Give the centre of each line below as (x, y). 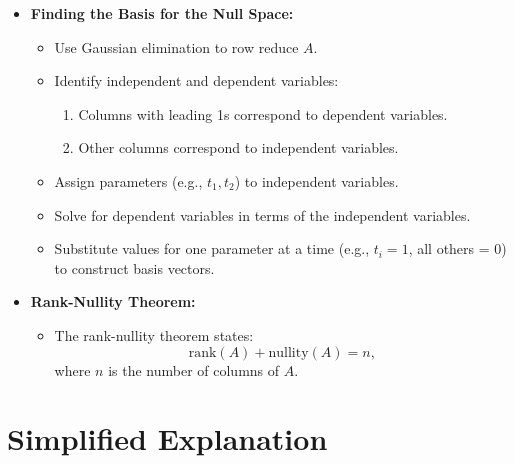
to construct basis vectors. (134, 267)
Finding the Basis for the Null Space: (162, 13)
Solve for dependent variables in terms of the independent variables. (262, 214)
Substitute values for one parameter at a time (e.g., (212, 248)
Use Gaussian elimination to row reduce (176, 46)
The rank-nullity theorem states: (154, 334)
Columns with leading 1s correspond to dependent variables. (263, 113)
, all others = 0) (457, 248)
